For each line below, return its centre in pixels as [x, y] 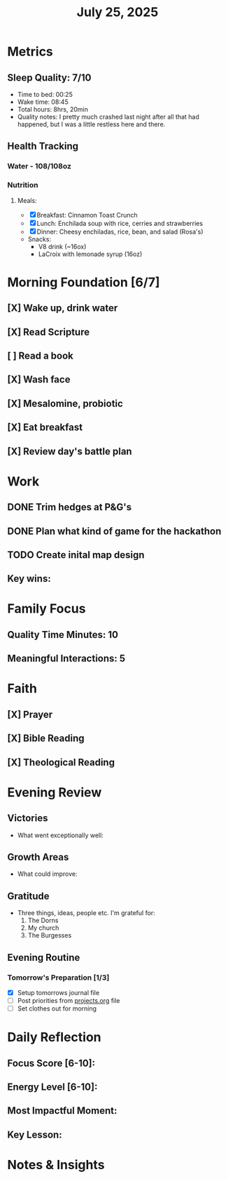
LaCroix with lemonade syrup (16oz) [90, 254]
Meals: [27, 200]
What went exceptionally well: [60, 835]
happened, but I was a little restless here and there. [91, 124]
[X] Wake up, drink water [63, 308]
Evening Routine [44, 958]
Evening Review [55, 792]
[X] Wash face [39, 380]
